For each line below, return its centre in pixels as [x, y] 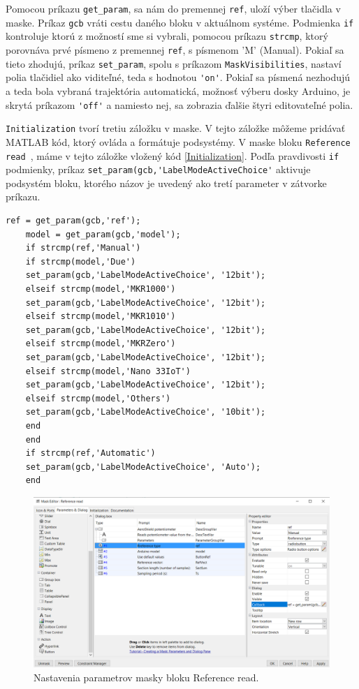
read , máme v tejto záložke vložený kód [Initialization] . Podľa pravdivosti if [173, 155]
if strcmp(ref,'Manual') [83, 248]
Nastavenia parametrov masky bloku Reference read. [146, 677]
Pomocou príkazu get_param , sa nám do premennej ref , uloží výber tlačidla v [173, 8]
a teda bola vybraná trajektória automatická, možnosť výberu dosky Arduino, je [178, 90]
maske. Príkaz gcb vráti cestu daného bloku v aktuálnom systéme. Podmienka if [180, 22]
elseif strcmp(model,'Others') [98, 398]
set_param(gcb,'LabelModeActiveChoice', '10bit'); [146, 412]
